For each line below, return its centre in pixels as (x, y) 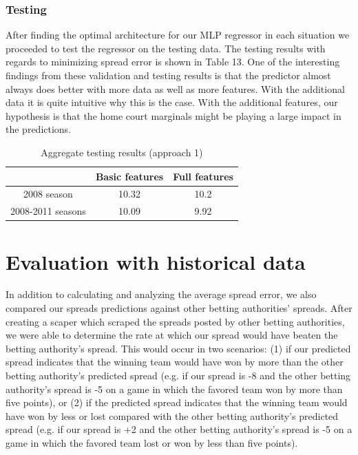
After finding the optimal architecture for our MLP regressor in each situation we (178, 35)
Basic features (129, 176)
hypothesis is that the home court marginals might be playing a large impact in (173, 115)
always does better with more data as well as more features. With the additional (175, 88)
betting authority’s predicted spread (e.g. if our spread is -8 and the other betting (178, 375)
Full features (203, 176)
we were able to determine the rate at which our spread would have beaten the (172, 335)
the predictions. (39, 129)
